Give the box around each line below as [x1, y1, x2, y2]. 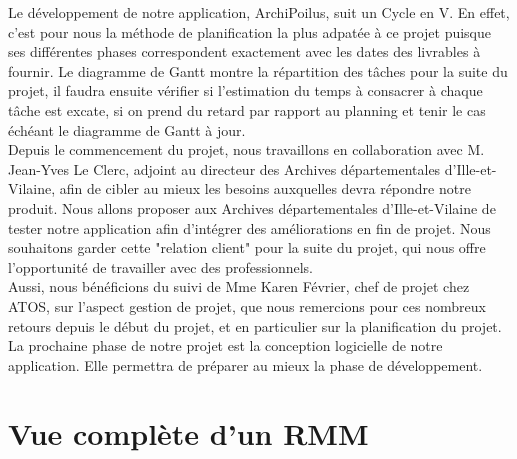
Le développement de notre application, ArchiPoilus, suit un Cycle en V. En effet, [8, 2, 510, 22]
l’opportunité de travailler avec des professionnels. [8, 256, 313, 277]
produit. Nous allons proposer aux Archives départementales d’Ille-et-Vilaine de [8, 197, 496, 218]
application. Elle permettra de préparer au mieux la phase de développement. [8, 354, 483, 375]
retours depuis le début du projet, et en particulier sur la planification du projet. [8, 315, 502, 336]
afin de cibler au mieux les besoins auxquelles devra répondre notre [59, 178, 471, 199]
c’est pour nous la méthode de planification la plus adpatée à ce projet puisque [8, 21, 492, 42]
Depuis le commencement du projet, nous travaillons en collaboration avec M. [8, 139, 485, 160]
